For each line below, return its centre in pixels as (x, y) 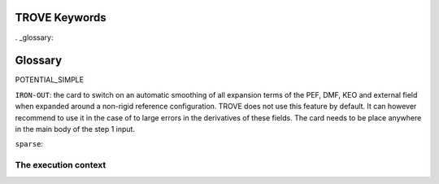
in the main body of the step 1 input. (75, 129)
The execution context (61, 165)
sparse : (29, 144)
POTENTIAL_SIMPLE (50, 80)
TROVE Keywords (61, 18)
